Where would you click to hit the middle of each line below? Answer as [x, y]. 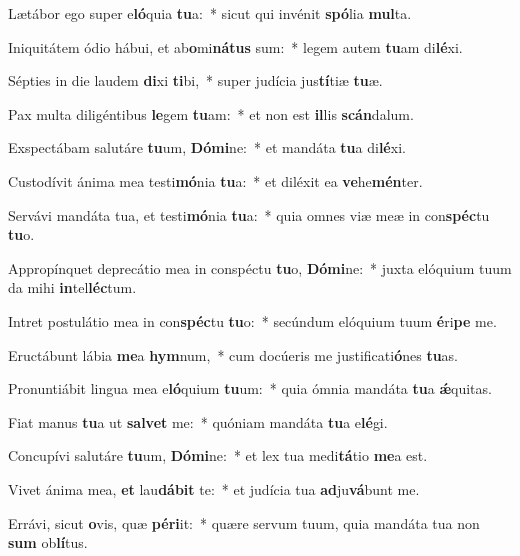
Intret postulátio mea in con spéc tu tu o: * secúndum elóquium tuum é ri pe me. [252, 320]
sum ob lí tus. [48, 542]
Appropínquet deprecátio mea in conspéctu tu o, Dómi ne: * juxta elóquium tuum [260, 267]
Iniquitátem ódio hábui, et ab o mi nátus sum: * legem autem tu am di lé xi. [235, 46]
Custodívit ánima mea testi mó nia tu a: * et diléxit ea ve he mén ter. [215, 180]
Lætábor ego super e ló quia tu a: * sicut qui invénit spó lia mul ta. [210, 13]
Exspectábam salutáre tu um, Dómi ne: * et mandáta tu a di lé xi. [207, 147]
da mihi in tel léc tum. [72, 287]
